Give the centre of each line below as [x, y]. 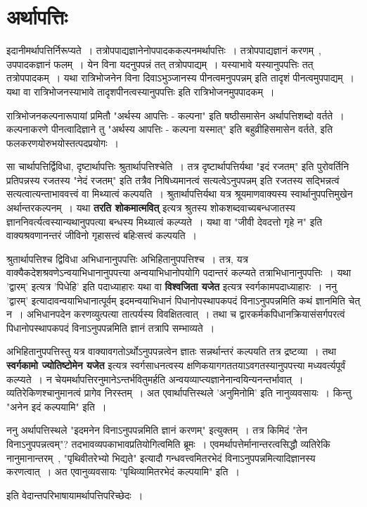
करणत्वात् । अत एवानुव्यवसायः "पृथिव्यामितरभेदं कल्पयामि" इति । [123, 471]
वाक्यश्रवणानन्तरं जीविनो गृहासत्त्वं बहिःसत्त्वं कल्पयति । [102, 235]
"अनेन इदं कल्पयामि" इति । [57, 406]
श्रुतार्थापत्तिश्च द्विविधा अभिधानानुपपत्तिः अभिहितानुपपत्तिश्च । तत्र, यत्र [127, 258]
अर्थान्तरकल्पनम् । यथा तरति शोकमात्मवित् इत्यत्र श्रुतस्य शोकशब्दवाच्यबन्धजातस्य [151, 208]
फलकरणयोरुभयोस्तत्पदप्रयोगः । [63, 142]
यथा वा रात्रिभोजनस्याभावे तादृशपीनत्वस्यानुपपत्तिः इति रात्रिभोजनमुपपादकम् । [141, 91]
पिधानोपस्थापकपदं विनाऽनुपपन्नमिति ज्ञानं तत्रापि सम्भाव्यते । [111, 327]
